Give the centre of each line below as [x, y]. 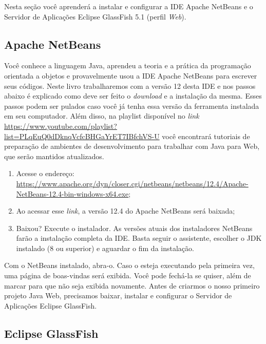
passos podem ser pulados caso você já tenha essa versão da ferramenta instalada [132, 106]
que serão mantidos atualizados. [54, 156]
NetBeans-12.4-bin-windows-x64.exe [72, 193]
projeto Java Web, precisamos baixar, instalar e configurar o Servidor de [118, 295]
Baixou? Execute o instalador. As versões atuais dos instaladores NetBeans [134, 228]
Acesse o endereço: [45, 173]
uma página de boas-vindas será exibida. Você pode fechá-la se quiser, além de [128, 275]
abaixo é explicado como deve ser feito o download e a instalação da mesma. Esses [133, 96]
